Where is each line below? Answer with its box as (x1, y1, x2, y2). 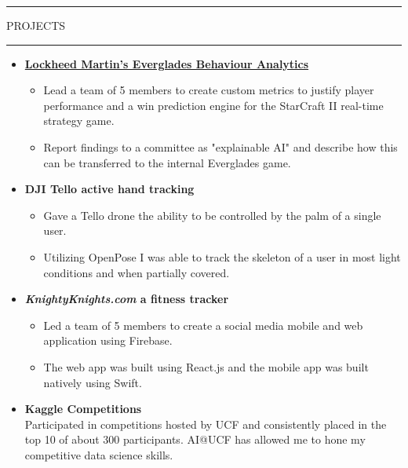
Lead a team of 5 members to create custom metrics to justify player (43, 82, 374, 98)
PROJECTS (6, 17, 66, 33)
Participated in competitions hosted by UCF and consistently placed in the (24, 415, 387, 432)
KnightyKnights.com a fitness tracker (24, 291, 229, 307)
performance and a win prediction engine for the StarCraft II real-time (43, 97, 384, 113)
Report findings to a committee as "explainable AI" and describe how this (43, 138, 398, 155)
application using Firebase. (43, 332, 173, 349)
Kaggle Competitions (24, 400, 142, 417)
